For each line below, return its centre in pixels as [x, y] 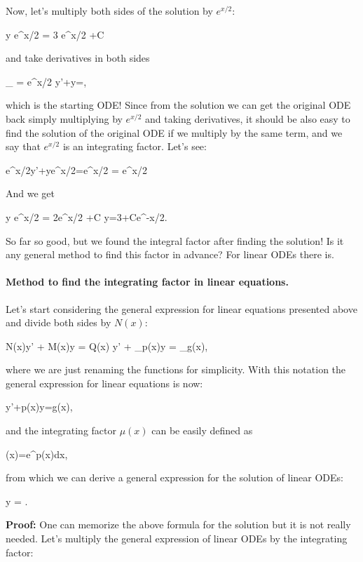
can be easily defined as [202, 430]
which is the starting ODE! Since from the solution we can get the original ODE [178, 105]
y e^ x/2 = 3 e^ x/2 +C [55, 34]
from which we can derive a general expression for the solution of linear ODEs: [174, 477]
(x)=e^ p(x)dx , [37, 454]
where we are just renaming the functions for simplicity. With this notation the [176, 369]
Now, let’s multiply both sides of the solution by [109, 11]
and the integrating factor [61, 430]
